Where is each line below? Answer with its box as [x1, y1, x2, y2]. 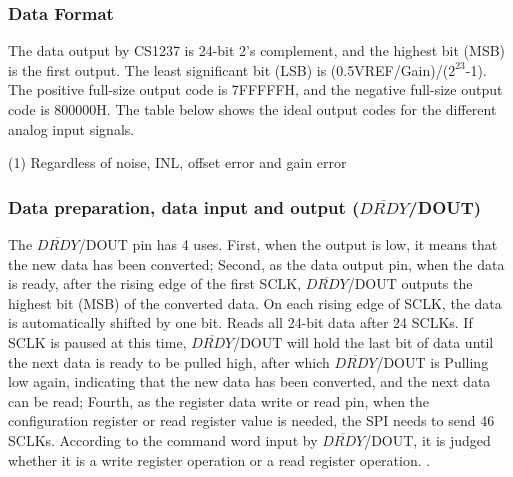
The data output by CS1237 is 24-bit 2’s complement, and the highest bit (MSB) [8, 40, 506, 61]
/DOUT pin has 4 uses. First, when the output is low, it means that [78, 234, 498, 254]
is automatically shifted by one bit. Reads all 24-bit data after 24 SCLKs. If [8, 312, 473, 333]
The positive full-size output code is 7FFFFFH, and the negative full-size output [8, 79, 503, 100]
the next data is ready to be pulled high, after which [8, 351, 330, 372]
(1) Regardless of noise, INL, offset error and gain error [8, 152, 347, 173]
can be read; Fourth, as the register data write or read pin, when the [8, 390, 430, 411]
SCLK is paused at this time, [8, 331, 187, 352]
